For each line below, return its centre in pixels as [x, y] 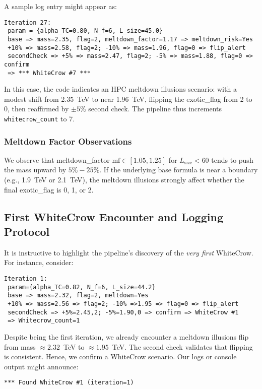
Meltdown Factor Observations [68, 141]
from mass [20, 346]
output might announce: [41, 366]
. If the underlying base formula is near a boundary [179, 170]
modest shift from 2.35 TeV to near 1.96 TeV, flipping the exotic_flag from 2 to [128, 99]
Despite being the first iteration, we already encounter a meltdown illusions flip [126, 336]
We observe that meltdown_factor [57, 159]
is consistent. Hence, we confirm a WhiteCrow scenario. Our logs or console [120, 356]
